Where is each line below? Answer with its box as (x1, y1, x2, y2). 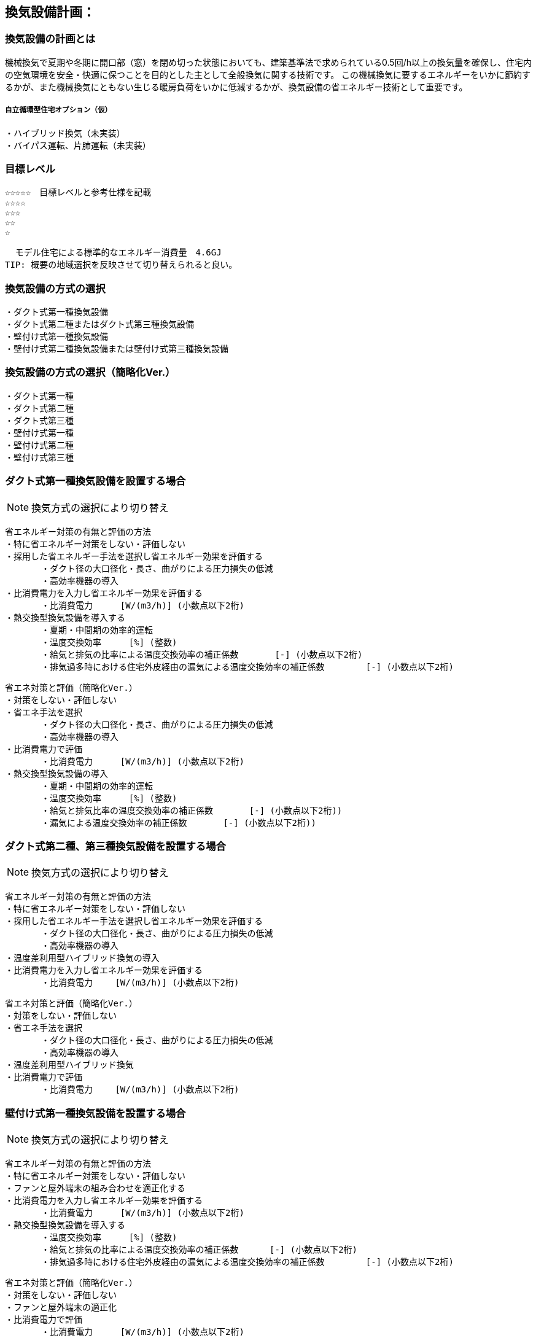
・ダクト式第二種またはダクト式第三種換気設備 (5, 319, 194, 330)
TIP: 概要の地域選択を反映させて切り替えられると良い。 (5, 260, 238, 270)
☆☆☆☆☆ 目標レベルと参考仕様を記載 (5, 187, 152, 198)
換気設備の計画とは (5, 33, 96, 45)
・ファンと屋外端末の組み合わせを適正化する (5, 1183, 185, 1194)
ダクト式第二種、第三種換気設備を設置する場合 (5, 839, 226, 852)
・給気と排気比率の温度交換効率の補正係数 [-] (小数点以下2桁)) (41, 805, 343, 815)
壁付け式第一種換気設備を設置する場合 (5, 1107, 186, 1119)
